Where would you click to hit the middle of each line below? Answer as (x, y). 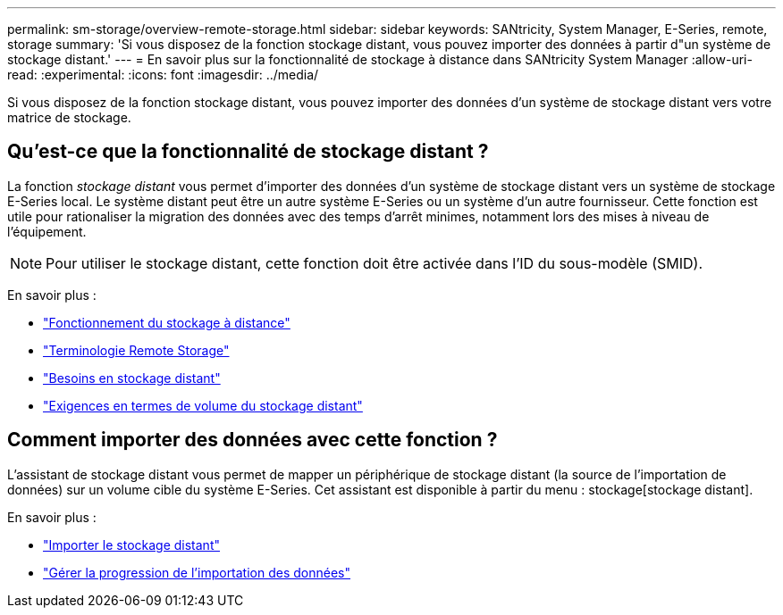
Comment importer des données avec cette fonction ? (253, 440)
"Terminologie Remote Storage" (136, 350)
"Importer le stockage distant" (131, 544)
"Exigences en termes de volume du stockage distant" (203, 405)
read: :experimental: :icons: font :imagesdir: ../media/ (163, 75)
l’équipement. (47, 231)
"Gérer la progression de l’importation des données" (197, 572)
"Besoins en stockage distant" (132, 378)
